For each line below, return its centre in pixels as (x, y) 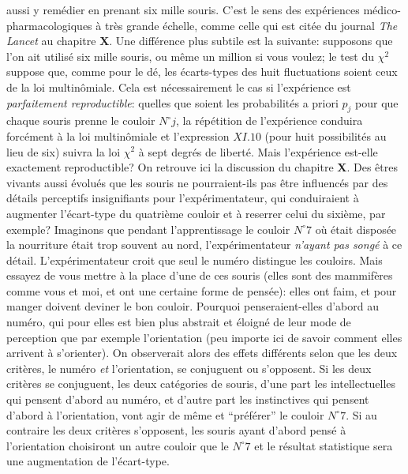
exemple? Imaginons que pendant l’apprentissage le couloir (148, 229)
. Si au (361, 414)
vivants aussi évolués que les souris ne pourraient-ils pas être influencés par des (197, 182)
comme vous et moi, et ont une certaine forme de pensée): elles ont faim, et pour (202, 290)
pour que (377, 102)
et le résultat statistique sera (324, 445)
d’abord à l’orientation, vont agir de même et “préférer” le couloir (165, 414)
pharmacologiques (49, 25)
